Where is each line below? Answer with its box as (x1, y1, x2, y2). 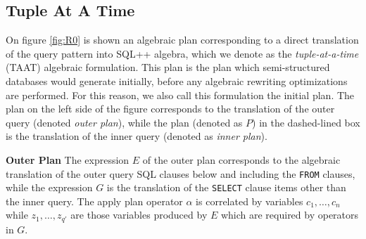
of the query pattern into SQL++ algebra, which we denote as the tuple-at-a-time (6, 46, 359, 60)
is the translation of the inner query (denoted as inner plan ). (6, 129, 267, 143)
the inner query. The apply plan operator (6, 193, 183, 208)
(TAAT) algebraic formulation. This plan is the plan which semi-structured (6, 60, 330, 75)
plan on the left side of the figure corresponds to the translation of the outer (6, 101, 335, 116)
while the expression (6, 180, 93, 195)
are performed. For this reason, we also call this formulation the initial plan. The (6, 87, 355, 102)
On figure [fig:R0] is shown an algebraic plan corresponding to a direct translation (6, 32, 359, 47)
